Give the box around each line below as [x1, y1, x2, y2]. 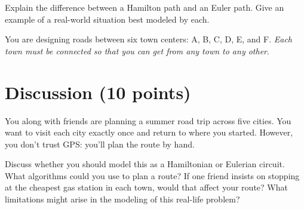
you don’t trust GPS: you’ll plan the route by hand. [5, 137, 195, 150]
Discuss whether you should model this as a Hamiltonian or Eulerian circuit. [5, 158, 285, 170]
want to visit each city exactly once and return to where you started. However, [5, 126, 293, 139]
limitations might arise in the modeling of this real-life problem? [5, 193, 240, 205]
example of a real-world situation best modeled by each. [5, 13, 210, 25]
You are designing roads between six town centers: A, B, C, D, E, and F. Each [5, 33, 292, 45]
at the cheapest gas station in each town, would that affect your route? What [5, 181, 288, 193]
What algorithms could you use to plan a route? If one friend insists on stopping [5, 169, 300, 182]
